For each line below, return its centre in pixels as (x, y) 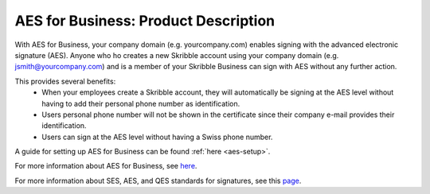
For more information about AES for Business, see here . (106, 166)
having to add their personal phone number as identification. (141, 103)
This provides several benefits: (65, 81)
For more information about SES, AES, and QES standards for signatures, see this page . (158, 180)
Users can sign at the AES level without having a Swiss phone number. (157, 137)
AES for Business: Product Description (145, 21)
